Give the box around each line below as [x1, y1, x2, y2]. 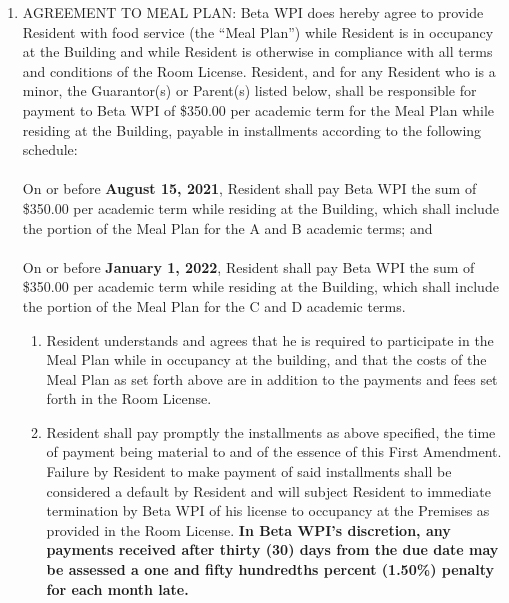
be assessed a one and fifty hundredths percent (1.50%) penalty [46, 559, 495, 580]
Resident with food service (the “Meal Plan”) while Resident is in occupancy [22, 21, 494, 42]
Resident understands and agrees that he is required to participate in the [46, 329, 494, 350]
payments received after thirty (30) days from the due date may [46, 539, 499, 560]
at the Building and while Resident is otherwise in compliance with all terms [22, 41, 493, 62]
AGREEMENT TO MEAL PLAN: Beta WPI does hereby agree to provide [22, 2, 484, 22]
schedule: [22, 139, 78, 160]
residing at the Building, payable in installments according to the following [22, 119, 482, 140]
